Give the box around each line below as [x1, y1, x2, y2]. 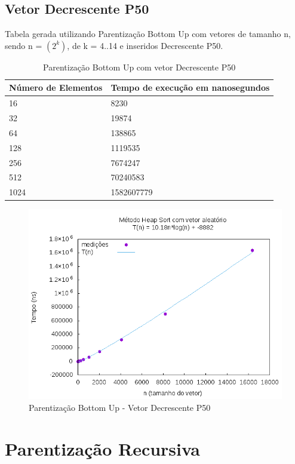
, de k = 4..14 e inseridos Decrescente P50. [67, 39, 223, 51]
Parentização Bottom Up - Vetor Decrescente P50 [29, 401, 211, 413]
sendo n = [5, 39, 42, 51]
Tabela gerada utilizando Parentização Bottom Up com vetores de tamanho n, [5, 27, 291, 40]
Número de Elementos [9, 81, 103, 94]
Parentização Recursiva [5, 436, 200, 460]
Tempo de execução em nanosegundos [110, 81, 270, 94]
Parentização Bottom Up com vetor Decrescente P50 [43, 60, 236, 73]
